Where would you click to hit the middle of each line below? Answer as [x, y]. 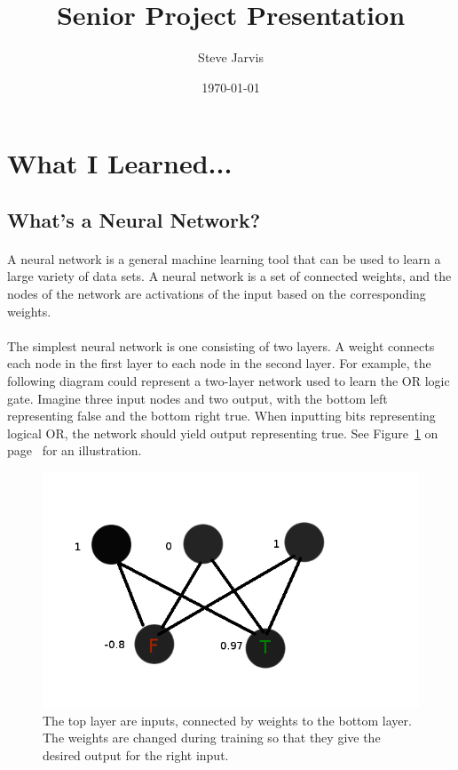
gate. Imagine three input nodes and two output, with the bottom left [197, 398]
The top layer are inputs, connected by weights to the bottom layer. [227, 720]
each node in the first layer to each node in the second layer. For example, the [219, 363]
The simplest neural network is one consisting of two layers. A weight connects [221, 345]
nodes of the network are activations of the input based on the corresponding [217, 294]
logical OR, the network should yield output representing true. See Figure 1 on [223, 433]
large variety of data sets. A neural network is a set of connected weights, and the [229, 276]
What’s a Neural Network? [134, 219]
